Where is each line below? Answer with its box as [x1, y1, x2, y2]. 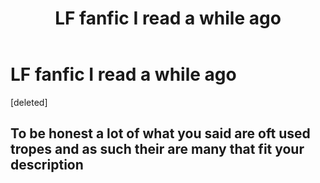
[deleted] [10, 96, 48, 108]
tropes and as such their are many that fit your [10, 141, 305, 158]
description [10, 157, 84, 174]
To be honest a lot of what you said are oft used [10, 125, 311, 142]
